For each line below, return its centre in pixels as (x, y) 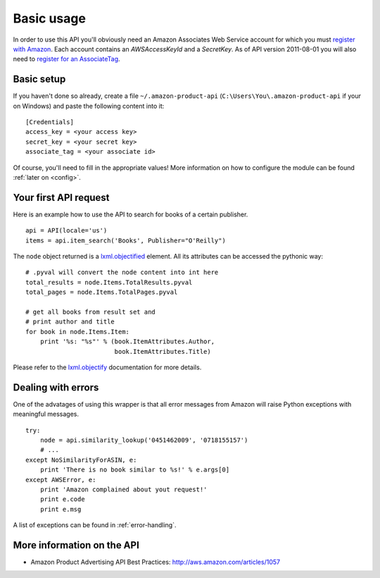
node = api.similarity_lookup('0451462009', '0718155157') (144, 440)
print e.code (62, 499)
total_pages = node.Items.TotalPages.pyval (102, 292)
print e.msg (61, 509)
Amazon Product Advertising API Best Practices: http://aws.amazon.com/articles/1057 (156, 562)
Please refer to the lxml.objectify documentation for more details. (107, 367)
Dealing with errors (56, 387)
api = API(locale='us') (66, 230)
